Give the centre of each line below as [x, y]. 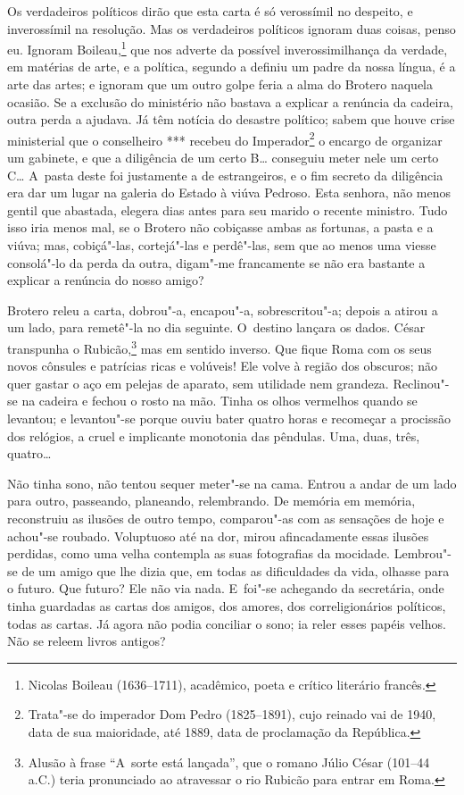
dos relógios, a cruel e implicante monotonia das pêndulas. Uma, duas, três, [214, 435]
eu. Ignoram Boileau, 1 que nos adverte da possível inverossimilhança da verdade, [228, 48]
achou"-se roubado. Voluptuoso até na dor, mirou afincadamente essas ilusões [218, 536]
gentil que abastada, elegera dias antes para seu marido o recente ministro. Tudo [228, 209]
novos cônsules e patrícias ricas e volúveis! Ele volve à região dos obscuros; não [223, 366]
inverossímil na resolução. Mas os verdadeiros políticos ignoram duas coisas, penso [232, 28]
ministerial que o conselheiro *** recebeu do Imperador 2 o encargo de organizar [225, 138]
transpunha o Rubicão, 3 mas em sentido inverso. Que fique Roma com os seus [220, 347]
